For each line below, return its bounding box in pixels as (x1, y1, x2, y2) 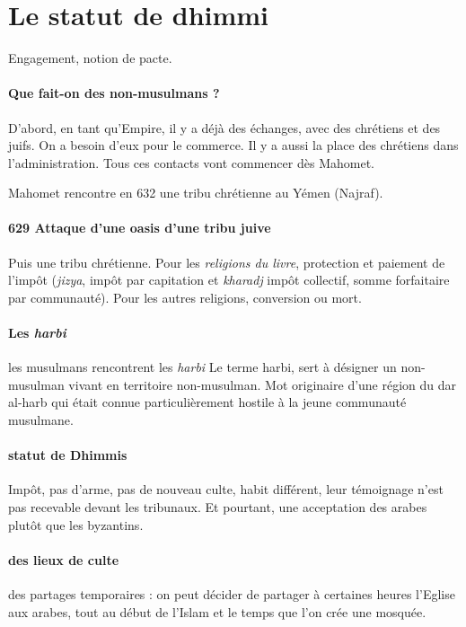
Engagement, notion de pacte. (8, 49, 172, 67)
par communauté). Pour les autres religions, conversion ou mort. (8, 287, 362, 306)
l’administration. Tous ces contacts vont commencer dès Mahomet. (8, 153, 374, 172)
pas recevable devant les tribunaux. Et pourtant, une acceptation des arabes (8, 498, 427, 517)
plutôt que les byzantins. (8, 515, 144, 534)
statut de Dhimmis (8, 446, 127, 464)
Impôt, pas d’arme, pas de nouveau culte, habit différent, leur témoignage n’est (8, 480, 444, 499)
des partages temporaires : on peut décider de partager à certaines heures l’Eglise (8, 585, 455, 604)
